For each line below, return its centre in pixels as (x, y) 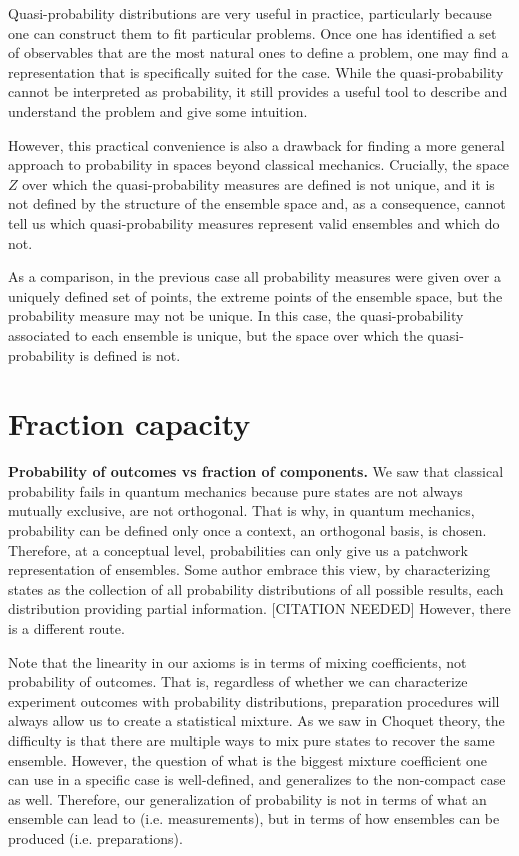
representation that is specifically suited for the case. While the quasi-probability (256, 71)
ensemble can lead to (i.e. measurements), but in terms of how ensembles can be (254, 818)
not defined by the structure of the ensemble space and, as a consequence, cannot (257, 203)
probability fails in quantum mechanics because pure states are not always (235, 490)
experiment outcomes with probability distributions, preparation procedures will (254, 700)
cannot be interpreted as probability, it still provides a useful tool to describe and (258, 91)
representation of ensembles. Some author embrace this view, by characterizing (249, 569)
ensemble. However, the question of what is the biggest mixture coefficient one (248, 759)
